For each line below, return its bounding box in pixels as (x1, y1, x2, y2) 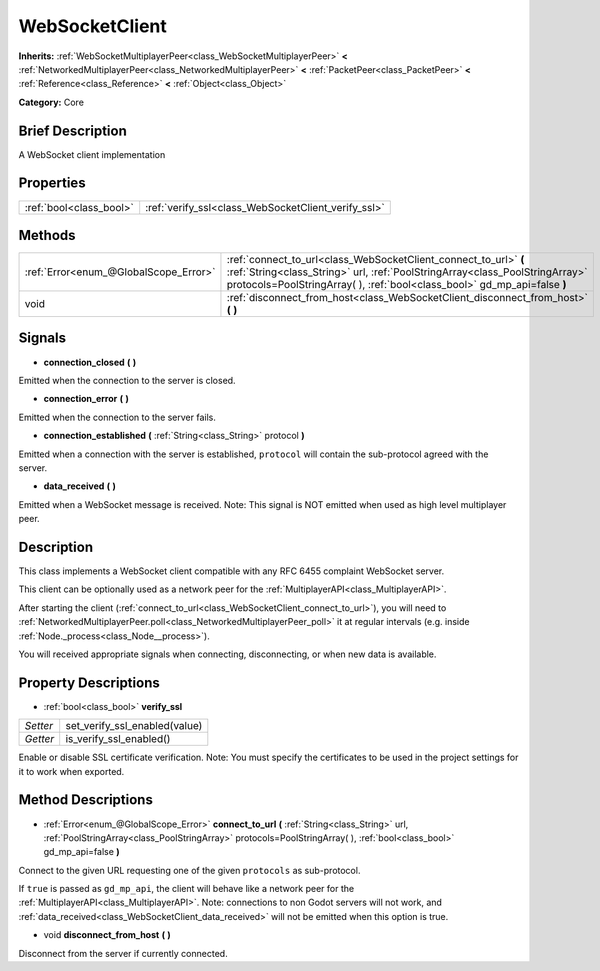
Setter (24, 719, 54, 733)
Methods (18, 226, 76, 244)
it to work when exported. (18, 765, 125, 777)
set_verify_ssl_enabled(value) (65, 719, 203, 733)
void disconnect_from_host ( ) (43, 929, 172, 941)
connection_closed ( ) (43, 356, 137, 368)
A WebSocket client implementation (18, 148, 166, 160)
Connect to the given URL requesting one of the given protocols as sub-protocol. (18, 864, 361, 876)
